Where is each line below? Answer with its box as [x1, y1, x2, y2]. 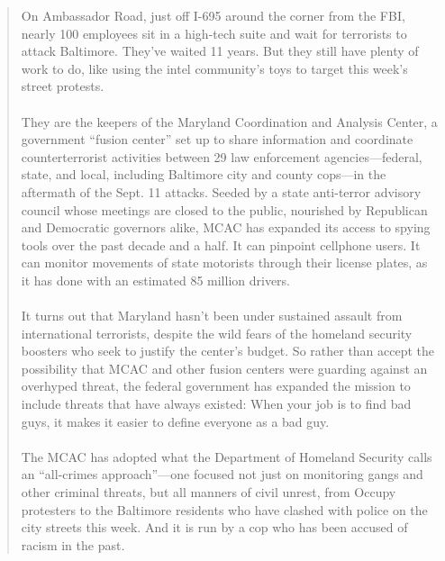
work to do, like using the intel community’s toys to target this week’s [21, 59, 408, 77]
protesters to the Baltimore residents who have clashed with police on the [21, 500, 428, 519]
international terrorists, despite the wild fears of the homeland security [21, 323, 413, 342]
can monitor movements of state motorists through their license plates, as [21, 253, 428, 272]
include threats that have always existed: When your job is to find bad [21, 394, 412, 413]
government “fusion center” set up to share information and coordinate [21, 130, 413, 149]
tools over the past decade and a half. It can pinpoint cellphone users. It [21, 235, 421, 254]
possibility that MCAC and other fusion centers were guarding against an [21, 358, 428, 377]
